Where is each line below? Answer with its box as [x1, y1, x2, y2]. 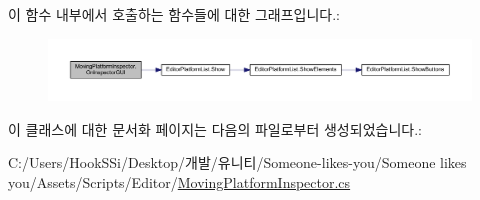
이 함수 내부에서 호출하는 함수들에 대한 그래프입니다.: [8, 4, 340, 24]
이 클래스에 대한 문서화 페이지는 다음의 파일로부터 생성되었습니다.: [8, 118, 422, 139]
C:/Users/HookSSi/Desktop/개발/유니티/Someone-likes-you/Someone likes [8, 152, 467, 173]
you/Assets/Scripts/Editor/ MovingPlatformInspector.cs [8, 171, 351, 192]
